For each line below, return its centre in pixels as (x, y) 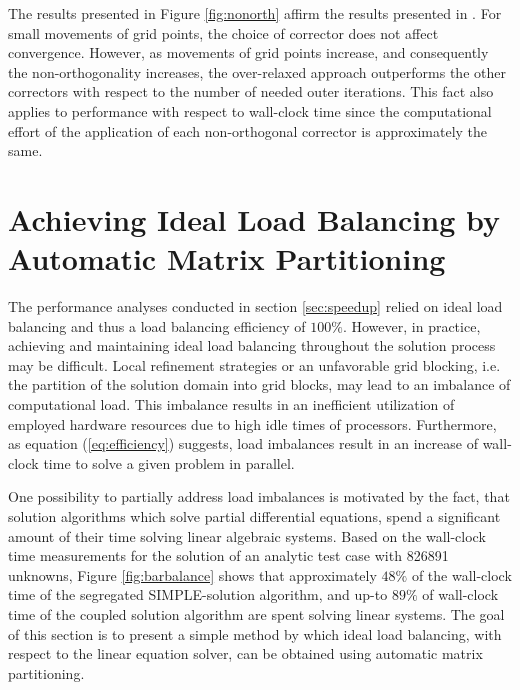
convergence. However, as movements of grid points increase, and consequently (248, 52)
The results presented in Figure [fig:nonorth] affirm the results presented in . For (255, 13)
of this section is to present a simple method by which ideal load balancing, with (255, 633)
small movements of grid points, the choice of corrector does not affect (223, 32)
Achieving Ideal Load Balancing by (254, 218)
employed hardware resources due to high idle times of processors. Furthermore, (252, 423)
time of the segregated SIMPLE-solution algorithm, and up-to (198, 594)
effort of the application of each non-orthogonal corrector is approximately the (248, 130)
